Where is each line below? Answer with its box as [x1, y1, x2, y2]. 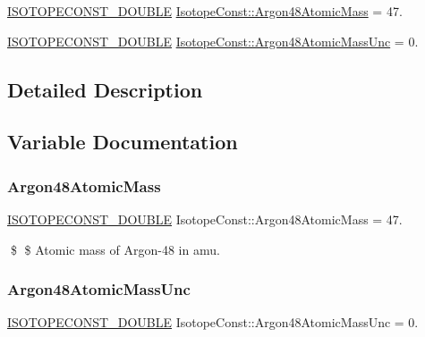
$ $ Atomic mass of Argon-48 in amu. [10, 240, 220, 258]
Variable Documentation [7, 128, 238, 156]
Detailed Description [7, 75, 203, 103]
